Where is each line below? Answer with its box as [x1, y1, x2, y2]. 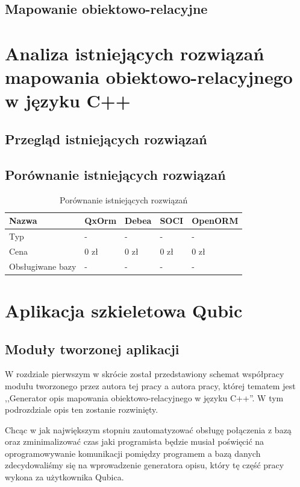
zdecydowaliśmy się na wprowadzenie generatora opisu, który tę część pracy [5, 459, 284, 471]
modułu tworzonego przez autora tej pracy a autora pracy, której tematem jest [5, 379, 296, 392]
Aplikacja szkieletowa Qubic [5, 298, 243, 322]
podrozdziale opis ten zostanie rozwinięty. [5, 403, 158, 416]
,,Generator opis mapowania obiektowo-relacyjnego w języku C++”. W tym [5, 391, 284, 404]
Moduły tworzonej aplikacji [5, 339, 180, 358]
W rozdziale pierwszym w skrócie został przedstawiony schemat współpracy [5, 368, 284, 380]
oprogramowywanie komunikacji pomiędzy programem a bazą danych [5, 447, 261, 459]
